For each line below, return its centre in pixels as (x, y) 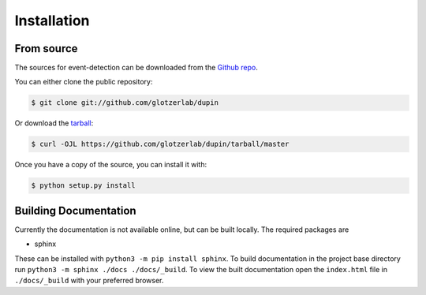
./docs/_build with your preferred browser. (89, 281)
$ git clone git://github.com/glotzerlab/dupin (125, 103)
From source (46, 49)
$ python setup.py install (83, 186)
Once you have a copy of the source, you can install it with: (111, 165)
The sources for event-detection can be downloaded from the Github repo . (136, 68)
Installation (52, 21)
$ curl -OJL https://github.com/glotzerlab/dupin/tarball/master (160, 144)
